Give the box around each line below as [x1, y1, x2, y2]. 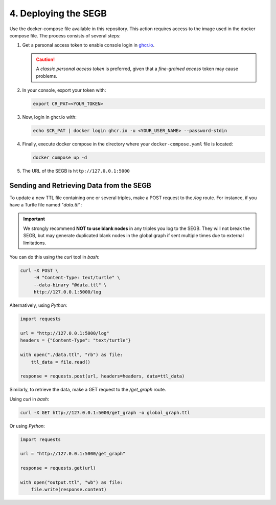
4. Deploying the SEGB [9, 8, 107, 19]
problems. [36, 73, 57, 79]
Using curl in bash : [9, 396, 50, 402]
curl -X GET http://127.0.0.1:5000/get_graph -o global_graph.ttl [20, 410, 190, 415]
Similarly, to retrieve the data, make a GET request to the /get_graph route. [9, 387, 166, 393]
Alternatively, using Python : [9, 302, 67, 308]
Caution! [36, 56, 55, 62]
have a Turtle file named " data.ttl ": [9, 202, 82, 208]
